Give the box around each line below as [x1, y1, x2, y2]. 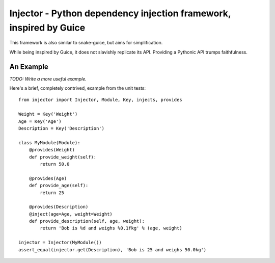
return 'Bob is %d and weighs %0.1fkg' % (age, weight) [40, 225, 183, 231]
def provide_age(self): [29, 182, 89, 189]
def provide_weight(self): [29, 154, 97, 160]
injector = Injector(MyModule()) [18, 240, 102, 246]
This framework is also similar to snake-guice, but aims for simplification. [9, 40, 163, 46]
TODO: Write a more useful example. [9, 75, 87, 82]
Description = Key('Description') [18, 125, 104, 131]
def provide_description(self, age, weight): [29, 218, 145, 224]
